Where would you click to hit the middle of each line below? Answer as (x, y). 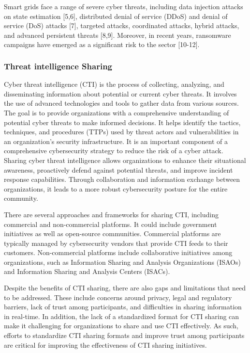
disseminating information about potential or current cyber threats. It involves (120, 93)
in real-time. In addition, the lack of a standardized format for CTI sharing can (122, 316)
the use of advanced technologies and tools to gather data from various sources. (121, 103)
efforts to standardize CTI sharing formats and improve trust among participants (124, 335)
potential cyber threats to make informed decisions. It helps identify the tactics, (122, 122)
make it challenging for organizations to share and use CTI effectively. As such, (121, 326)
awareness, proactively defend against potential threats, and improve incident (118, 169)
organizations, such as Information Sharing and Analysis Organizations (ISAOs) (122, 262)
